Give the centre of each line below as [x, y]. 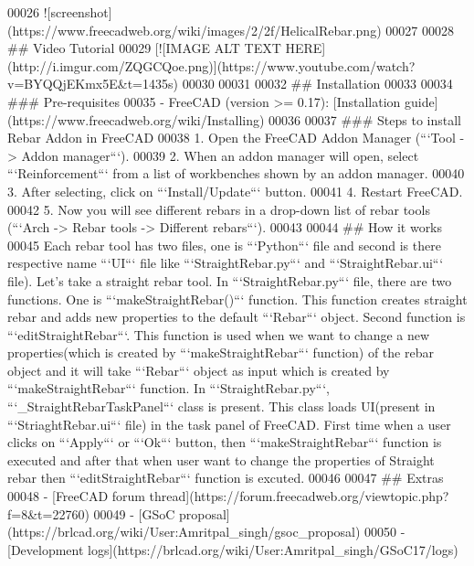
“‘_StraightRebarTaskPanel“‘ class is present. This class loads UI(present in [221, 406]
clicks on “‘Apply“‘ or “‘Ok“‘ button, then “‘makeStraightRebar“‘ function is [225, 442]
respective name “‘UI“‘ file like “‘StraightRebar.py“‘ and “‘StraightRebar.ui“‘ [226, 263]
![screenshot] [78, 12]
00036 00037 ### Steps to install [365, 119]
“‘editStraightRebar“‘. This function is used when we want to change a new [219, 334]
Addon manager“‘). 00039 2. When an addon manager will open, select [220, 155]
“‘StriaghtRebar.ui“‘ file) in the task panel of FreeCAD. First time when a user [229, 424]
